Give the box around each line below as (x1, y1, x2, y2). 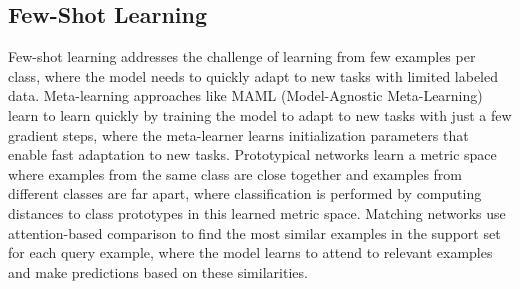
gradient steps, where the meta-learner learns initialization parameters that (8, 124, 469, 145)
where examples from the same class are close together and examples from (8, 163, 463, 184)
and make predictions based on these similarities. (8, 261, 308, 282)
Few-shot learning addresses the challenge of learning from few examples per (8, 46, 476, 67)
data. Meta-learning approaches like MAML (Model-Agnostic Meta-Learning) (8, 85, 483, 106)
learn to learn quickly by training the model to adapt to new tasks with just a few (8, 104, 512, 125)
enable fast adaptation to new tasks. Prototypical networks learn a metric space (8, 144, 497, 165)
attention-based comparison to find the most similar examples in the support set (8, 222, 501, 243)
